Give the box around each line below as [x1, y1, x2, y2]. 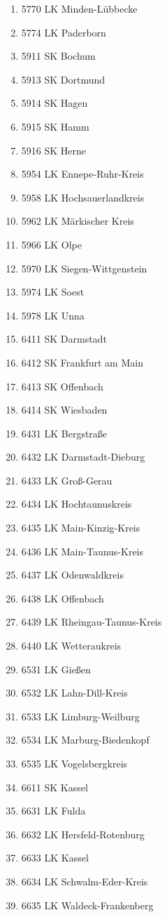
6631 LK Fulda [21, 803, 86, 818]
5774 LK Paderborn [21, 25, 106, 39]
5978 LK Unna [21, 308, 85, 322]
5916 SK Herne [21, 143, 87, 157]
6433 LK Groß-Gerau [21, 473, 112, 487]
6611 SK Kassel [21, 779, 88, 794]
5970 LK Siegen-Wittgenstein [21, 260, 147, 275]
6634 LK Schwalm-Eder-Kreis [21, 873, 148, 888]
